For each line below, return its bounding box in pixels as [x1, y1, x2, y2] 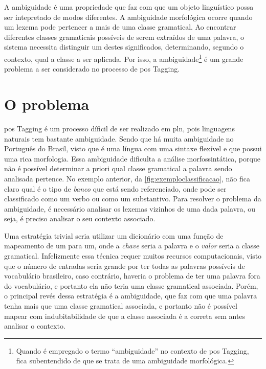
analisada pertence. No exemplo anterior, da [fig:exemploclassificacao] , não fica [4, 173, 251, 183]
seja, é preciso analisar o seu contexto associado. [4, 213, 156, 224]
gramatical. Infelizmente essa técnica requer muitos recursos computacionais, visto [4, 250, 262, 261]
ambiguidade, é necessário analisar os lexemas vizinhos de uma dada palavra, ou [4, 203, 255, 214]
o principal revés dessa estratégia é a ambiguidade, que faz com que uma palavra [4, 290, 257, 301]
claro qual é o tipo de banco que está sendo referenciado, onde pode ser [4, 183, 227, 194]
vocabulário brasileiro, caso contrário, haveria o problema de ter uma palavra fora [4, 270, 260, 281]
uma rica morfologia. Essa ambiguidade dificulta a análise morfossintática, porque [4, 153, 260, 164]
